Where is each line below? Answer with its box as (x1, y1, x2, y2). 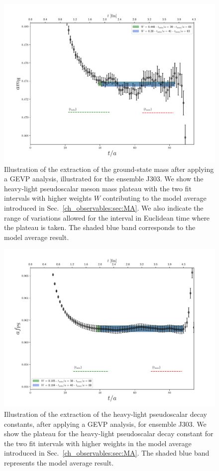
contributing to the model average (103, 193, 207, 203)
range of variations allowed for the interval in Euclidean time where (4, 212, 210, 223)
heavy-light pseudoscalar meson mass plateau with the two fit (4, 183, 192, 193)
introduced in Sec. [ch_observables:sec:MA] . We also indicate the (4, 202, 204, 213)
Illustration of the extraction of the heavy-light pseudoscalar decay (4, 408, 207, 419)
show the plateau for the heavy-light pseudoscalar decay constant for (4, 428, 214, 439)
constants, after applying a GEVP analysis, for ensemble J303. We (4, 418, 207, 429)
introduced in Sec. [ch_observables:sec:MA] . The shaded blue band (4, 448, 210, 458)
